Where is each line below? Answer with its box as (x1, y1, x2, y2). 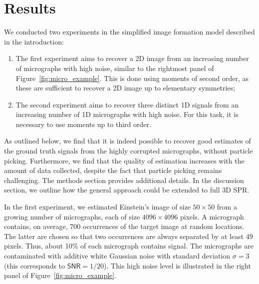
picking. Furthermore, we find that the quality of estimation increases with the (4, 155, 245, 165)
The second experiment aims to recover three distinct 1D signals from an (15, 99, 239, 109)
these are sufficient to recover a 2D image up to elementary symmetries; (15, 82, 236, 93)
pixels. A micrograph (180, 211, 244, 221)
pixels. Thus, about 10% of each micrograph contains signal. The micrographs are (4, 240, 254, 251)
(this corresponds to (4, 260, 65, 270)
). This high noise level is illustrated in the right (104, 260, 251, 270)
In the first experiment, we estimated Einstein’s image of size (4, 201, 191, 212)
